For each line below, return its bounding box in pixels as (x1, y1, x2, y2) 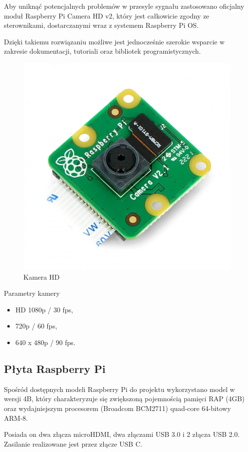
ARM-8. (4, 412, 28, 423)
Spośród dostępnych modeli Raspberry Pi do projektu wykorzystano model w (4, 384, 235, 394)
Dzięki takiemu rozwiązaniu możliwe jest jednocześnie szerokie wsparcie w (4, 36, 225, 46)
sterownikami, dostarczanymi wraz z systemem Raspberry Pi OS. (4, 20, 199, 30)
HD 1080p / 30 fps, (15, 304, 73, 314)
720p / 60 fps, (15, 321, 57, 331)
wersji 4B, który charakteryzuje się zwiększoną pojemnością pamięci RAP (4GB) (4, 393, 245, 404)
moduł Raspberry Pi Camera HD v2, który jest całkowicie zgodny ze (4, 10, 210, 21)
